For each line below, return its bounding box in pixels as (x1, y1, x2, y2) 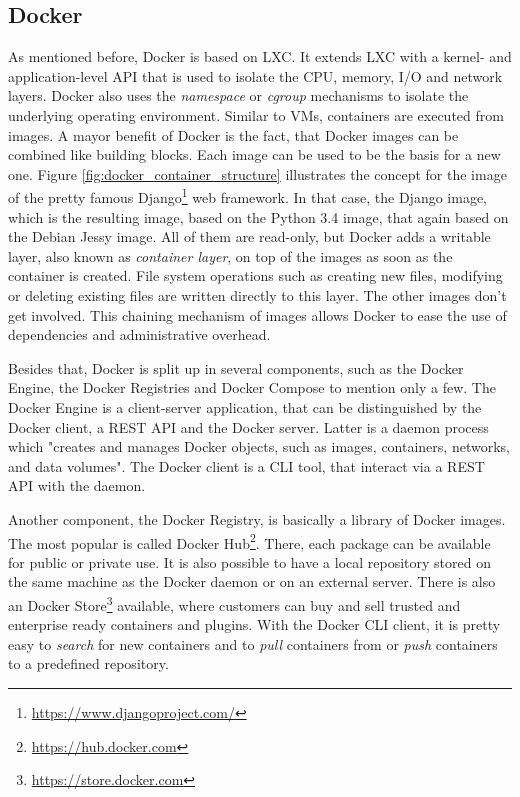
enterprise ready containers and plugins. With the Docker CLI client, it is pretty (8, 614, 501, 635)
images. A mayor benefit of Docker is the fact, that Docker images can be (8, 124, 459, 145)
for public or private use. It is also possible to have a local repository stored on (8, 551, 491, 572)
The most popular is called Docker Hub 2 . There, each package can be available (8, 529, 491, 553)
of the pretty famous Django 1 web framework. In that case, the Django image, (8, 184, 487, 208)
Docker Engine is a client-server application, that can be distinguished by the (8, 396, 482, 417)
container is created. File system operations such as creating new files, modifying (8, 265, 503, 286)
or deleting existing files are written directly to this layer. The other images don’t (8, 284, 507, 305)
